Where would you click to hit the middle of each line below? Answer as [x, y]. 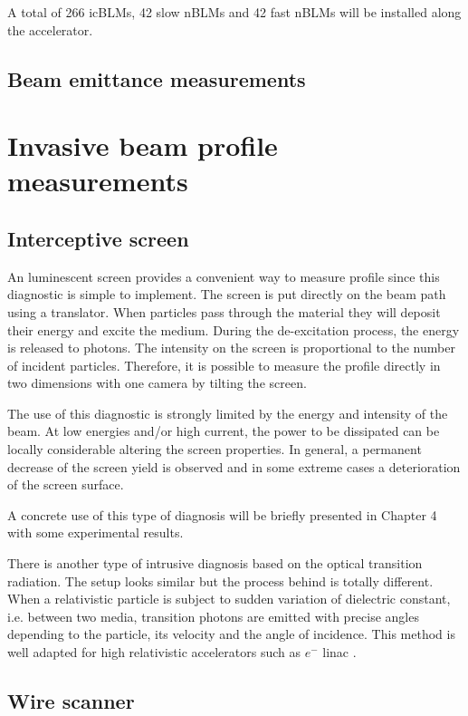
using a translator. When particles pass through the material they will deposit [224, 311]
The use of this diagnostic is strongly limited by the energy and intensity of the [228, 413]
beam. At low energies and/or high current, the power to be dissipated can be [224, 431]
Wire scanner [71, 701]
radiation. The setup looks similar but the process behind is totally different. [220, 581]
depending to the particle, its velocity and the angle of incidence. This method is [231, 634]
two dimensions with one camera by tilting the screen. [157, 383]
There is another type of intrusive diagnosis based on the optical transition [215, 563]
